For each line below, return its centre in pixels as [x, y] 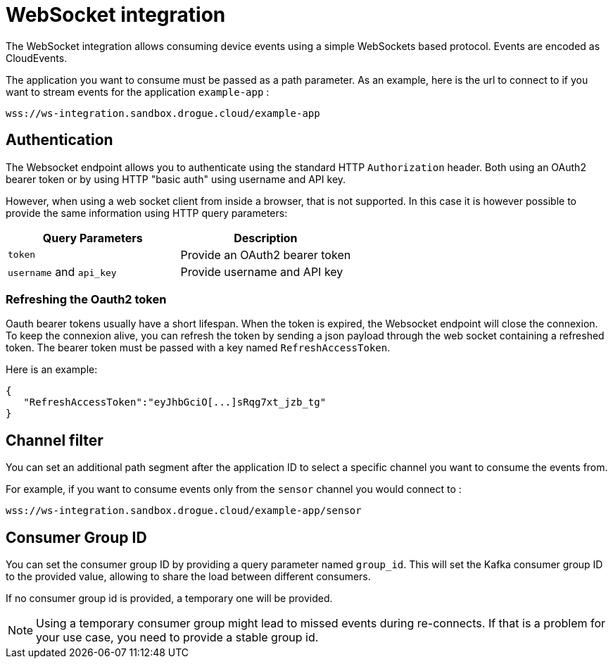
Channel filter [55, 440]
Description [266, 238]
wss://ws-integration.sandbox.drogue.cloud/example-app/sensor [184, 511]
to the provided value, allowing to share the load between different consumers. [188, 577]
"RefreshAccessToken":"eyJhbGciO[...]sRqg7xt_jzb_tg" [175, 402]
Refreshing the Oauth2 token [86, 299]
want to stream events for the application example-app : [138, 92]
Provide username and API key [262, 271]
